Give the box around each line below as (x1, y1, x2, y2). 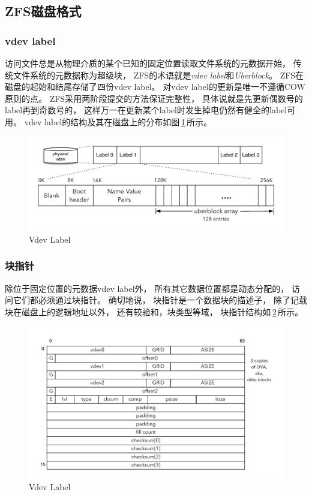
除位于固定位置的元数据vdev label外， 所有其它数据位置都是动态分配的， (5, 282, 289, 294)
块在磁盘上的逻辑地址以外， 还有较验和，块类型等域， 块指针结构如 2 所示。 (5, 305, 303, 318)
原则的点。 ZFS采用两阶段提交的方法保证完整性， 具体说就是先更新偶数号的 (5, 92, 303, 104)
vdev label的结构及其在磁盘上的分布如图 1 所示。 (24, 115, 212, 128)
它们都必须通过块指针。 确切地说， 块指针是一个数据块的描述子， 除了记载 (13, 294, 307, 306)
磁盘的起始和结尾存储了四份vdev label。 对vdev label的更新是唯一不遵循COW (5, 80, 305, 93)
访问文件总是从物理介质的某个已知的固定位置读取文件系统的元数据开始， (5, 57, 290, 69)
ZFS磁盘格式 (5, 2, 82, 20)
